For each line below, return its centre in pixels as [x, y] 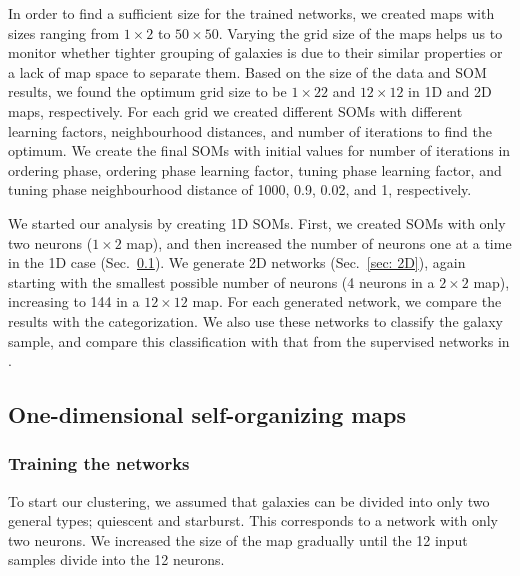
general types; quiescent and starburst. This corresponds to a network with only [253, 520]
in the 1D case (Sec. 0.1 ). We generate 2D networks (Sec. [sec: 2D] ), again [237, 262]
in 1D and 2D [450, 91]
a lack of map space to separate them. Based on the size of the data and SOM [247, 71]
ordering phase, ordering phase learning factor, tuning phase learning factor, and [255, 169]
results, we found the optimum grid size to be [147, 91]
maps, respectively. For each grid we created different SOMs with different [235, 110]
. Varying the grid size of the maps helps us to [360, 32]
